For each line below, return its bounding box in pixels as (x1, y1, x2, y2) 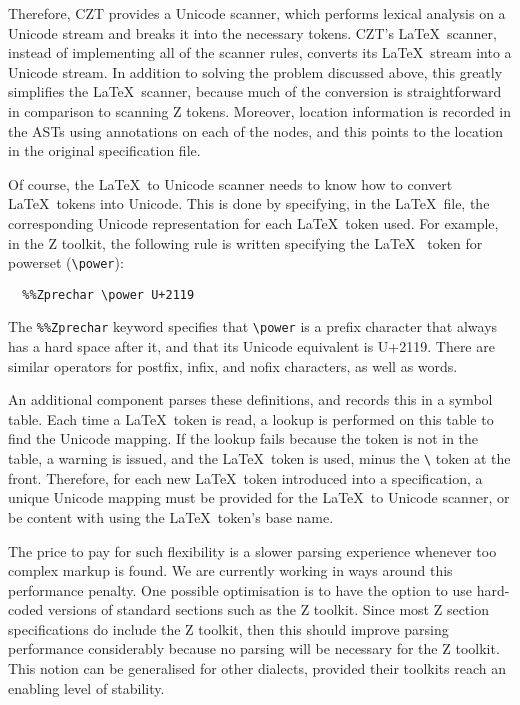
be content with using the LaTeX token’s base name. (8, 506, 334, 527)
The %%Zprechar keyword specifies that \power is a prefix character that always (8, 316, 498, 337)
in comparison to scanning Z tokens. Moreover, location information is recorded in (8, 100, 512, 121)
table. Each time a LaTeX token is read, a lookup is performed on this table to (8, 408, 494, 429)
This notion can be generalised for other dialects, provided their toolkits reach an (8, 658, 506, 679)
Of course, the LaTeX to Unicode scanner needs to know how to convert (8, 173, 453, 194)
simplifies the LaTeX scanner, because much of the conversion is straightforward (8, 81, 502, 102)
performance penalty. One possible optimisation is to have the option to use (8, 579, 473, 600)
